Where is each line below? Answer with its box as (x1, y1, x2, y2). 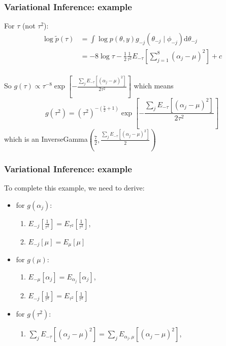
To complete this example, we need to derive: (4, 182, 145, 193)
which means (134, 80, 174, 91)
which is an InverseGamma (4, 134, 88, 144)
